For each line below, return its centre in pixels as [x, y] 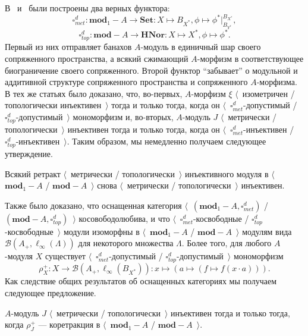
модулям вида [267, 231]
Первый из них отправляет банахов [68, 47]
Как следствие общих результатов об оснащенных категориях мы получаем [141, 281]
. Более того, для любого [227, 243]
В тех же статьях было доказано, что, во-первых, [94, 93]
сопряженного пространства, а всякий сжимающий [97, 59]
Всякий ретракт [33, 173]
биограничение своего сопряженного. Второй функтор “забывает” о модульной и [151, 70]
